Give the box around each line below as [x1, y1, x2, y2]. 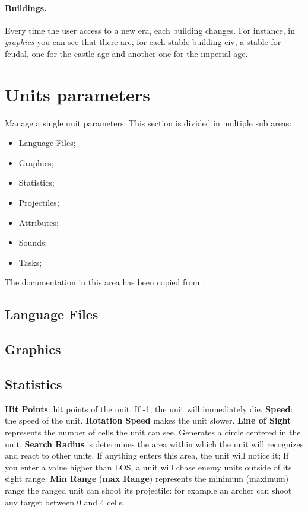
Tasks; [18, 256, 42, 268]
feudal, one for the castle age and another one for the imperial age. [5, 47, 248, 59]
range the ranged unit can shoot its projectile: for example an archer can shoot [5, 484, 292, 496]
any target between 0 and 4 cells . [5, 495, 125, 508]
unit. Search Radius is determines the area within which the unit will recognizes [5, 437, 304, 450]
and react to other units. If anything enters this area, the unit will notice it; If [5, 449, 289, 462]
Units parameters [5, 82, 150, 106]
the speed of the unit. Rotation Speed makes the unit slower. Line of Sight [5, 414, 291, 427]
